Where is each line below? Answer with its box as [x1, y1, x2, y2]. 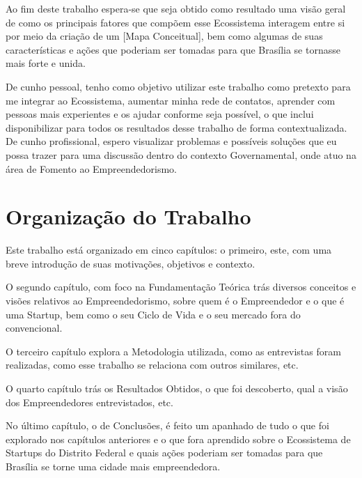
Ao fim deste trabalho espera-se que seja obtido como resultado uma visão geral [6, 1, 346, 15]
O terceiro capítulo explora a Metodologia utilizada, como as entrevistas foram [6, 344, 341, 358]
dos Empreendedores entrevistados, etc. [6, 394, 173, 409]
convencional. [6, 321, 63, 335]
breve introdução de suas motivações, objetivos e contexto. [6, 256, 255, 270]
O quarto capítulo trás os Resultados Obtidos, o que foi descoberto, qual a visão [6, 381, 348, 395]
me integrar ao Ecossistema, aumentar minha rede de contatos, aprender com [6, 93, 336, 107]
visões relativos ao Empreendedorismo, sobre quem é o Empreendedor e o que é [6, 293, 345, 308]
